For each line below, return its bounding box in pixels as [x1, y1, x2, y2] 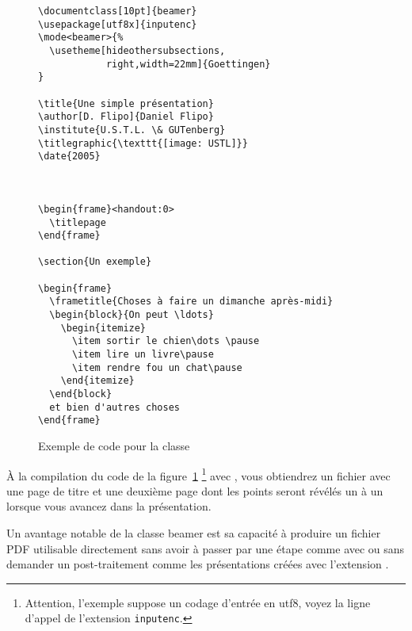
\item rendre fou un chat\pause [71, 361, 242, 373]
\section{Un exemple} [38, 256, 152, 268]
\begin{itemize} [60, 322, 147, 334]
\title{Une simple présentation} [38, 98, 214, 109]
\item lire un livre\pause [71, 349, 214, 361]
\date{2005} [38, 151, 101, 163]
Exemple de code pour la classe [38, 438, 190, 453]
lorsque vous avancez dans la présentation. [6, 498, 212, 514]
